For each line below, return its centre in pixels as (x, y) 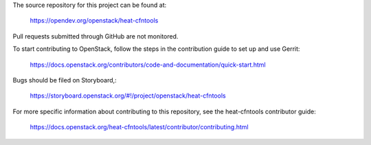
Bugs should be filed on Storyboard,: (65, 80)
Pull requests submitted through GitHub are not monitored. (95, 36)
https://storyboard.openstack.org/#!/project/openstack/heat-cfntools (128, 96)
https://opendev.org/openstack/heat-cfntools (94, 21)
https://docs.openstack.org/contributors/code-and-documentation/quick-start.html (148, 65)
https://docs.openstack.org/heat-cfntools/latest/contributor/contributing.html (139, 127)
